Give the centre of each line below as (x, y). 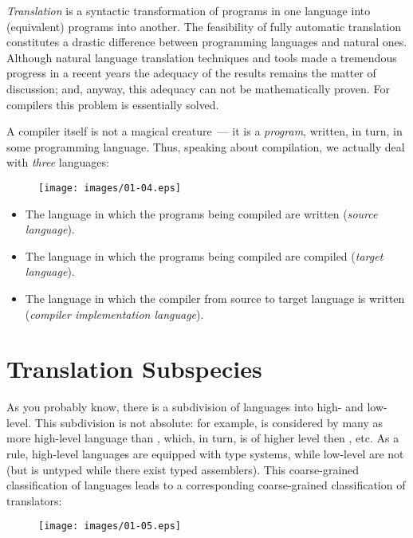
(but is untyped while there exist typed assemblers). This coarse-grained (183, 469)
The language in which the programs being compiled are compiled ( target (204, 255)
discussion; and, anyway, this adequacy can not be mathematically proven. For (198, 88)
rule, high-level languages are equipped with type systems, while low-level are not (205, 454)
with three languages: (58, 162)
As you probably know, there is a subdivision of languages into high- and (185, 407)
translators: (34, 500)
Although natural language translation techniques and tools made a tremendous (202, 57)
